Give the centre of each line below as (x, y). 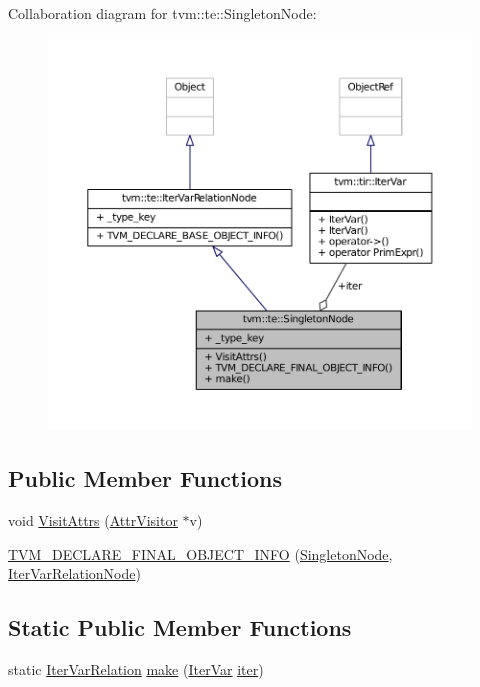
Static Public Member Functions (180, 627)
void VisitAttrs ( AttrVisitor (93, 520)
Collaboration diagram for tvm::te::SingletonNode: (162, 13)
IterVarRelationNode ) (74, 573)
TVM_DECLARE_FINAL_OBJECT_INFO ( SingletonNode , (200, 553)
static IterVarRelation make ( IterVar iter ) (136, 669)
